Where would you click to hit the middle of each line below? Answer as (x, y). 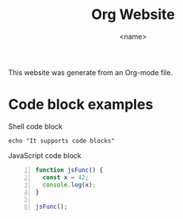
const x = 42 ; (66, 177)
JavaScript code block (45, 155)
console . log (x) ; (69, 185)
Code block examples (81, 105)
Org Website (133, 15)
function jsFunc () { (69, 170)
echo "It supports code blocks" (61, 141)
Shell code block (36, 126)
